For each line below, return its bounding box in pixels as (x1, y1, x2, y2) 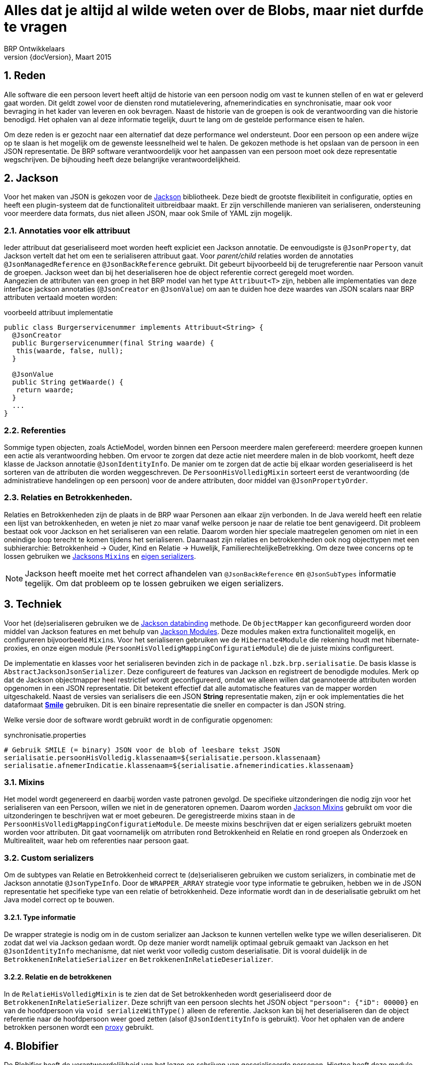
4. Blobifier (4, 1040, 59, 1052)
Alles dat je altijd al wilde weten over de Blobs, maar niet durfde (4, 2, 424, 19)
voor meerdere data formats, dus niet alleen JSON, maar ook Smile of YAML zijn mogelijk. (4, 209, 293, 218)
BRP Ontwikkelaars (4, 44, 65, 53)
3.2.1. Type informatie (4, 913, 76, 921)
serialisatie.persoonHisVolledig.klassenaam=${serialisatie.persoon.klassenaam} (4, 753, 321, 762)
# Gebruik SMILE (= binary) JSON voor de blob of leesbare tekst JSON (4, 745, 280, 754)
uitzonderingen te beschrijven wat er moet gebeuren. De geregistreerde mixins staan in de (4, 811, 295, 820)
